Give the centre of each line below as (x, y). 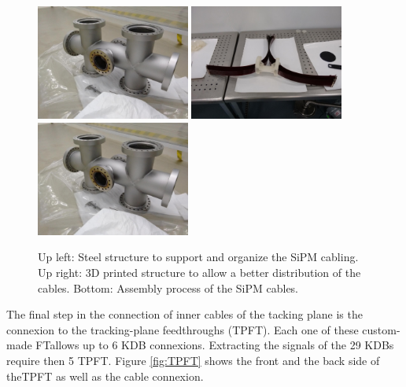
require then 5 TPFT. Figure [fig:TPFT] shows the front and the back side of (193, 360)
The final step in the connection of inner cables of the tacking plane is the (185, 314)
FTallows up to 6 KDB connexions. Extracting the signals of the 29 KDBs (215, 345)
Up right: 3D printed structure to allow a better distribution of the (199, 272)
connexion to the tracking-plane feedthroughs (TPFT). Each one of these (183, 329)
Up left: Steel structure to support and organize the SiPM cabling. (198, 257)
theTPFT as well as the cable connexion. (105, 376)
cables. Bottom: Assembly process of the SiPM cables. (168, 287)
